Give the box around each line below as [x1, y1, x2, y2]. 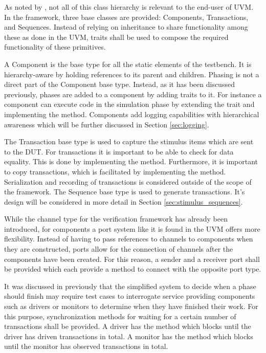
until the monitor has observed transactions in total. [4, 341, 168, 351]
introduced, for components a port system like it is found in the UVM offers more [4, 223, 260, 234]
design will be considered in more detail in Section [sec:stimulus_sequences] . [4, 196, 243, 207]
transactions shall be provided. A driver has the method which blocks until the [4, 321, 251, 332]
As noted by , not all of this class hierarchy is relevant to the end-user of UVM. [4, 2, 254, 12]
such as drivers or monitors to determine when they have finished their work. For [4, 301, 258, 312]
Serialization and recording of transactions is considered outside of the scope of [4, 176, 252, 187]
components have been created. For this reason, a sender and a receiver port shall [4, 253, 260, 264]
